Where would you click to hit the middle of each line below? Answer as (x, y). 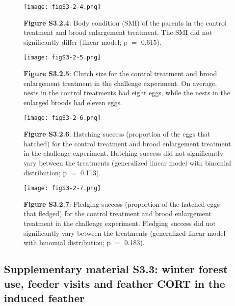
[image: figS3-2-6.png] (62, 118)
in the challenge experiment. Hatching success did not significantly (124, 153)
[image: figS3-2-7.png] (62, 188)
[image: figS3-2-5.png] (62, 58)
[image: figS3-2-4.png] (62, 7)
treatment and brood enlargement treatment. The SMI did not (118, 32)
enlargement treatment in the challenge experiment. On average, (120, 83)
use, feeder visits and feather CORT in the (115, 283)
